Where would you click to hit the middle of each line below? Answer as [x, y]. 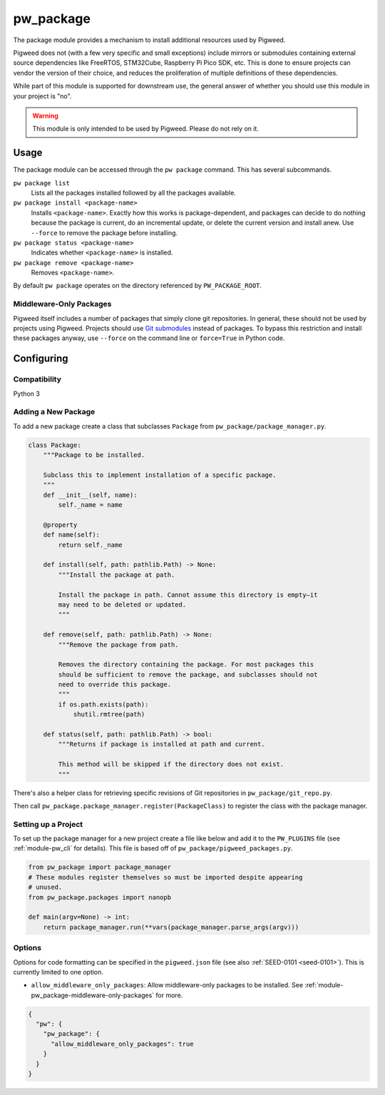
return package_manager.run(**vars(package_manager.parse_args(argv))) [171, 927]
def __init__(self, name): [91, 495]
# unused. [45, 887]
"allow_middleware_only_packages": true [122, 1044]
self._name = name [90, 505]
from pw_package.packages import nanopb [99, 897]
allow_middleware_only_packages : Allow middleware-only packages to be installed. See [167, 985]
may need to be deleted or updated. [122, 605]
